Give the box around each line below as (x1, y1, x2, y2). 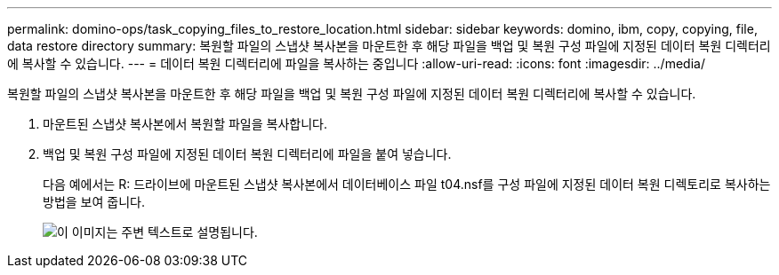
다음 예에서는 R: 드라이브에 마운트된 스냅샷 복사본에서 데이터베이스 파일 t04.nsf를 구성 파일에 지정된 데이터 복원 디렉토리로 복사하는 (43, 177, 771, 192)
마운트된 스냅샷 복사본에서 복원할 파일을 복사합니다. (43, 116, 327, 131)
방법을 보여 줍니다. (43, 194, 145, 209)
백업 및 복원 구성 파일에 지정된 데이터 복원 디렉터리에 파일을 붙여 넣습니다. (43, 146, 452, 161)
